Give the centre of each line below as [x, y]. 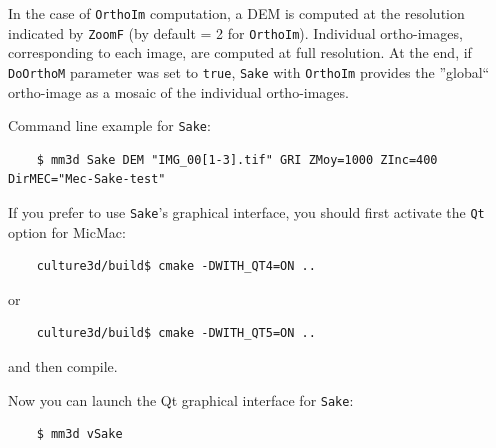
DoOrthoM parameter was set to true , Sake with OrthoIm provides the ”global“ [249, 71]
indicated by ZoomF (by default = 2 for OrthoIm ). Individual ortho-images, [235, 32]
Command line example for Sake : [109, 125]
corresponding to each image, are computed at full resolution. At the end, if [240, 52]
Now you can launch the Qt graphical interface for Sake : [181, 399]
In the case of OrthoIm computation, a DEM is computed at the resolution [236, 13]
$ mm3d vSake [79, 434]
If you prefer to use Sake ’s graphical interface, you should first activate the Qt [246, 212]
